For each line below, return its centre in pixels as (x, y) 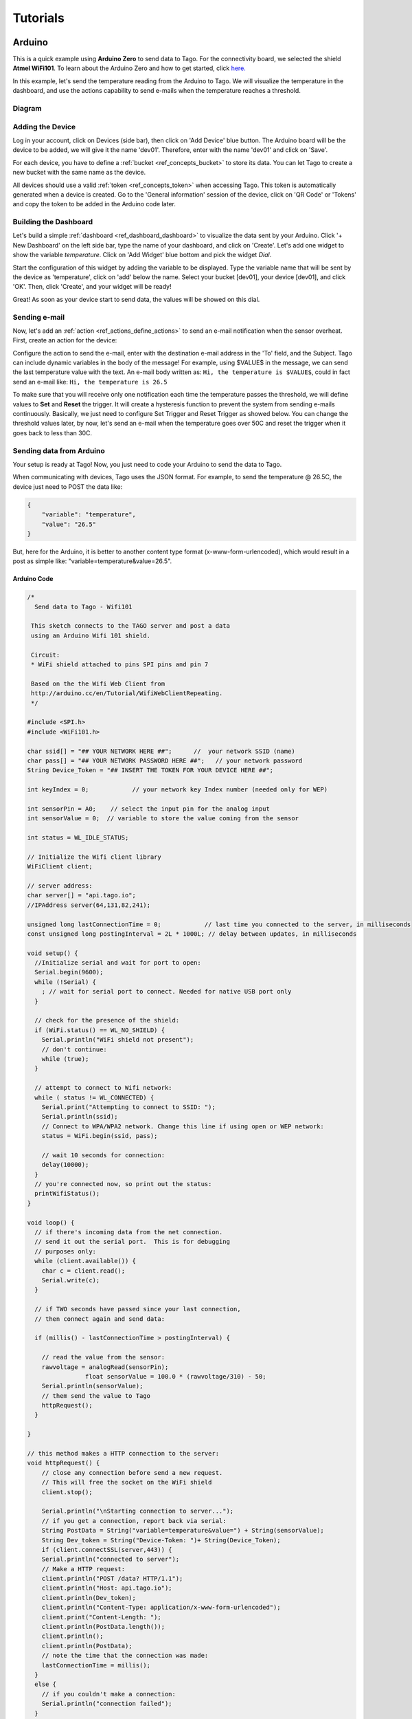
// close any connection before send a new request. (132, 1472)
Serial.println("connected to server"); (111, 1559)
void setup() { (53, 953)
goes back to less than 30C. (53, 433)
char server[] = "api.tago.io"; (82, 895)
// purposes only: (65, 1251)
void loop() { (51, 1223)
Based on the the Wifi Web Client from (98, 683)
